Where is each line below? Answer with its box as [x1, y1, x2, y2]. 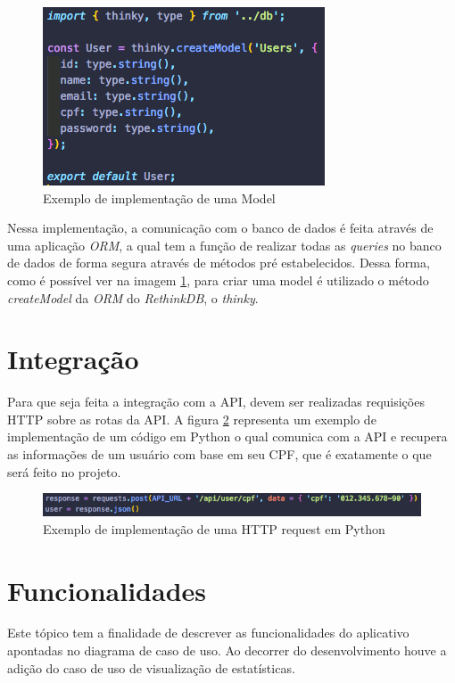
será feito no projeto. [7, 462, 121, 481]
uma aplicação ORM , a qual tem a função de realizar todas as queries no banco [7, 235, 442, 254]
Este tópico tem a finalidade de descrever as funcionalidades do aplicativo [7, 623, 409, 642]
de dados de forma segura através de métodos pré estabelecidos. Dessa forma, [7, 253, 430, 272]
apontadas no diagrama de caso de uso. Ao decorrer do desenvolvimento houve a [7, 641, 447, 660]
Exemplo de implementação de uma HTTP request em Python [43, 519, 385, 538]
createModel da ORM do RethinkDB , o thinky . [7, 288, 259, 307]
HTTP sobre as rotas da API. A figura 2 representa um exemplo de [7, 409, 376, 428]
